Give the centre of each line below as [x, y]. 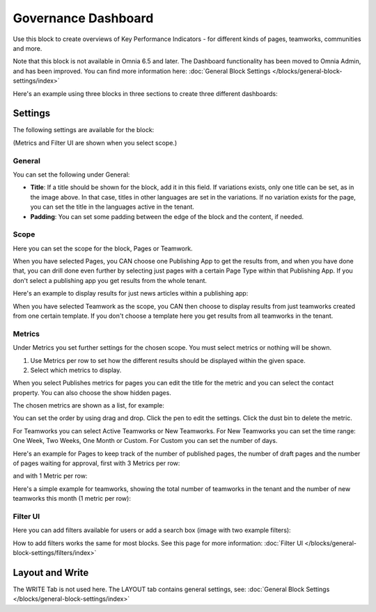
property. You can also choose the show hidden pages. [92, 392]
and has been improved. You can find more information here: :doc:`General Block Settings [142, 71]
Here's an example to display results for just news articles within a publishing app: [131, 293]
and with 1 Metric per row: [50, 476]
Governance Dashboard [83, 18]
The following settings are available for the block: [84, 130]
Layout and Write [51, 573]
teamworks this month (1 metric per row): [72, 499]
